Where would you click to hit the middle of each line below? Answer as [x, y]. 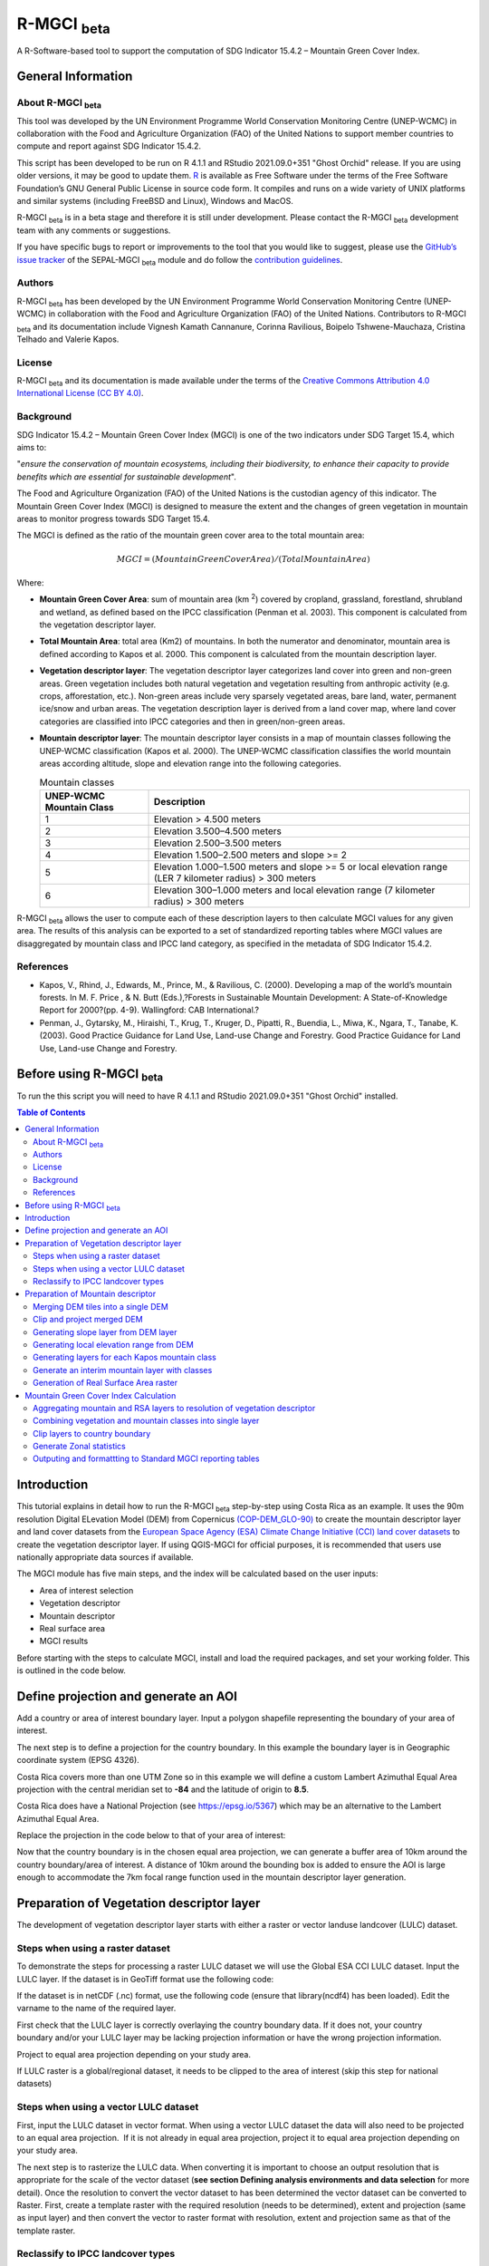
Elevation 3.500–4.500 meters [218, 831]
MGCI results [64, 1641]
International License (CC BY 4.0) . [80, 393]
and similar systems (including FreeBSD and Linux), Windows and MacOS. [155, 201]
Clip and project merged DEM [88, 1320]
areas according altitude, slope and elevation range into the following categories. [190, 763]
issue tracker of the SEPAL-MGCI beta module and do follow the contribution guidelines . [180, 261]
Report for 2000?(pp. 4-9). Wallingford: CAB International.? [149, 1010]
